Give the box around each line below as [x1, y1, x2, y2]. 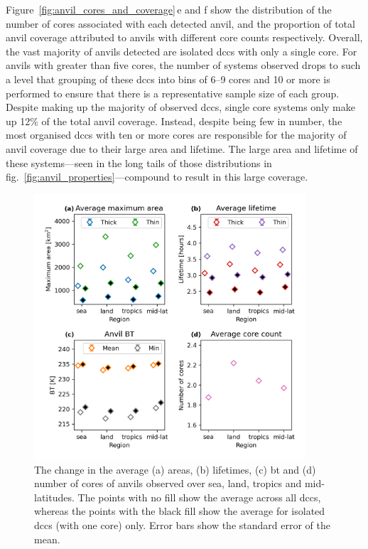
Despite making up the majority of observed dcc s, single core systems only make [6, 100, 355, 114]
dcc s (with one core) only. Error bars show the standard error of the [34, 518, 330, 533]
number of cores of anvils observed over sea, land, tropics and [34, 476, 302, 491]
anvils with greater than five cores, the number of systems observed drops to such [6, 58, 361, 73]
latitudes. [34, 489, 75, 504]
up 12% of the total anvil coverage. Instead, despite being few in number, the [6, 113, 342, 128]
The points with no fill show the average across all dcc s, [77, 489, 321, 504]
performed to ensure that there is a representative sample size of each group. [6, 85, 340, 100]
